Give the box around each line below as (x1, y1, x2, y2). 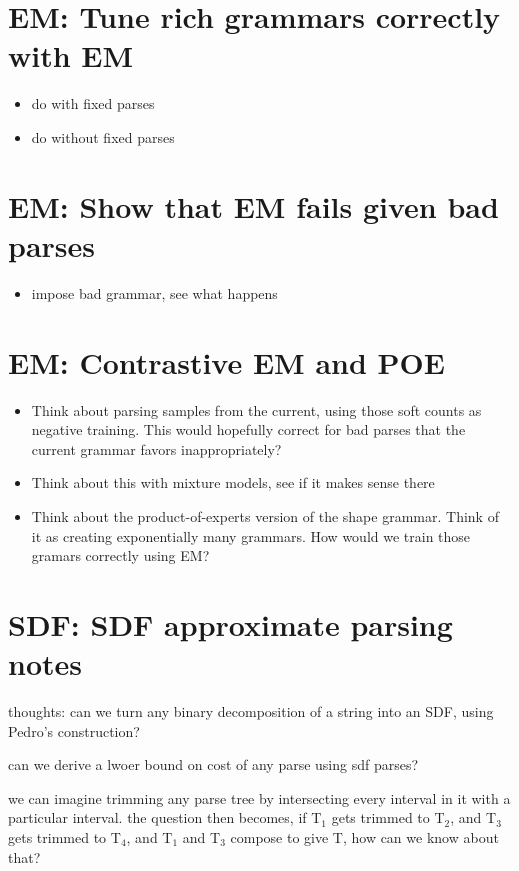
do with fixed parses (31, 93, 155, 114)
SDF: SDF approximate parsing (8, 603, 453, 644)
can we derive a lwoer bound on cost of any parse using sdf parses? (8, 754, 419, 775)
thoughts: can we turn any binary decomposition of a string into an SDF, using (8, 701, 494, 721)
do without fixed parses (31, 126, 175, 147)
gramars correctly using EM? (31, 545, 210, 566)
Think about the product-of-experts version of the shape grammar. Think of (31, 505, 499, 526)
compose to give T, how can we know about (230, 826, 499, 847)
